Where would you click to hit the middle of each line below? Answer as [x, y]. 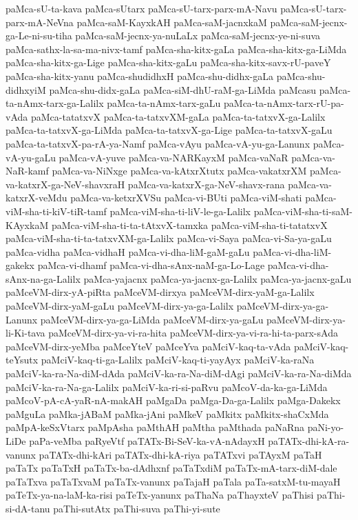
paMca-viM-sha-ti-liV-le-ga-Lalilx [180, 211]
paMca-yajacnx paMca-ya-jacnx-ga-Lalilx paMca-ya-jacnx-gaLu [218, 278]
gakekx [20, 265]
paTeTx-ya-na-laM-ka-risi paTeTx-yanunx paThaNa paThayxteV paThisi [160, 495]
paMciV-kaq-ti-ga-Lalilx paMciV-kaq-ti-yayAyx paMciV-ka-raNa [178, 360]
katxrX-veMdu [36, 198]
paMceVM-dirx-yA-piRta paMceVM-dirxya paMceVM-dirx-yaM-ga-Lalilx [160, 292]
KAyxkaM [27, 224]
